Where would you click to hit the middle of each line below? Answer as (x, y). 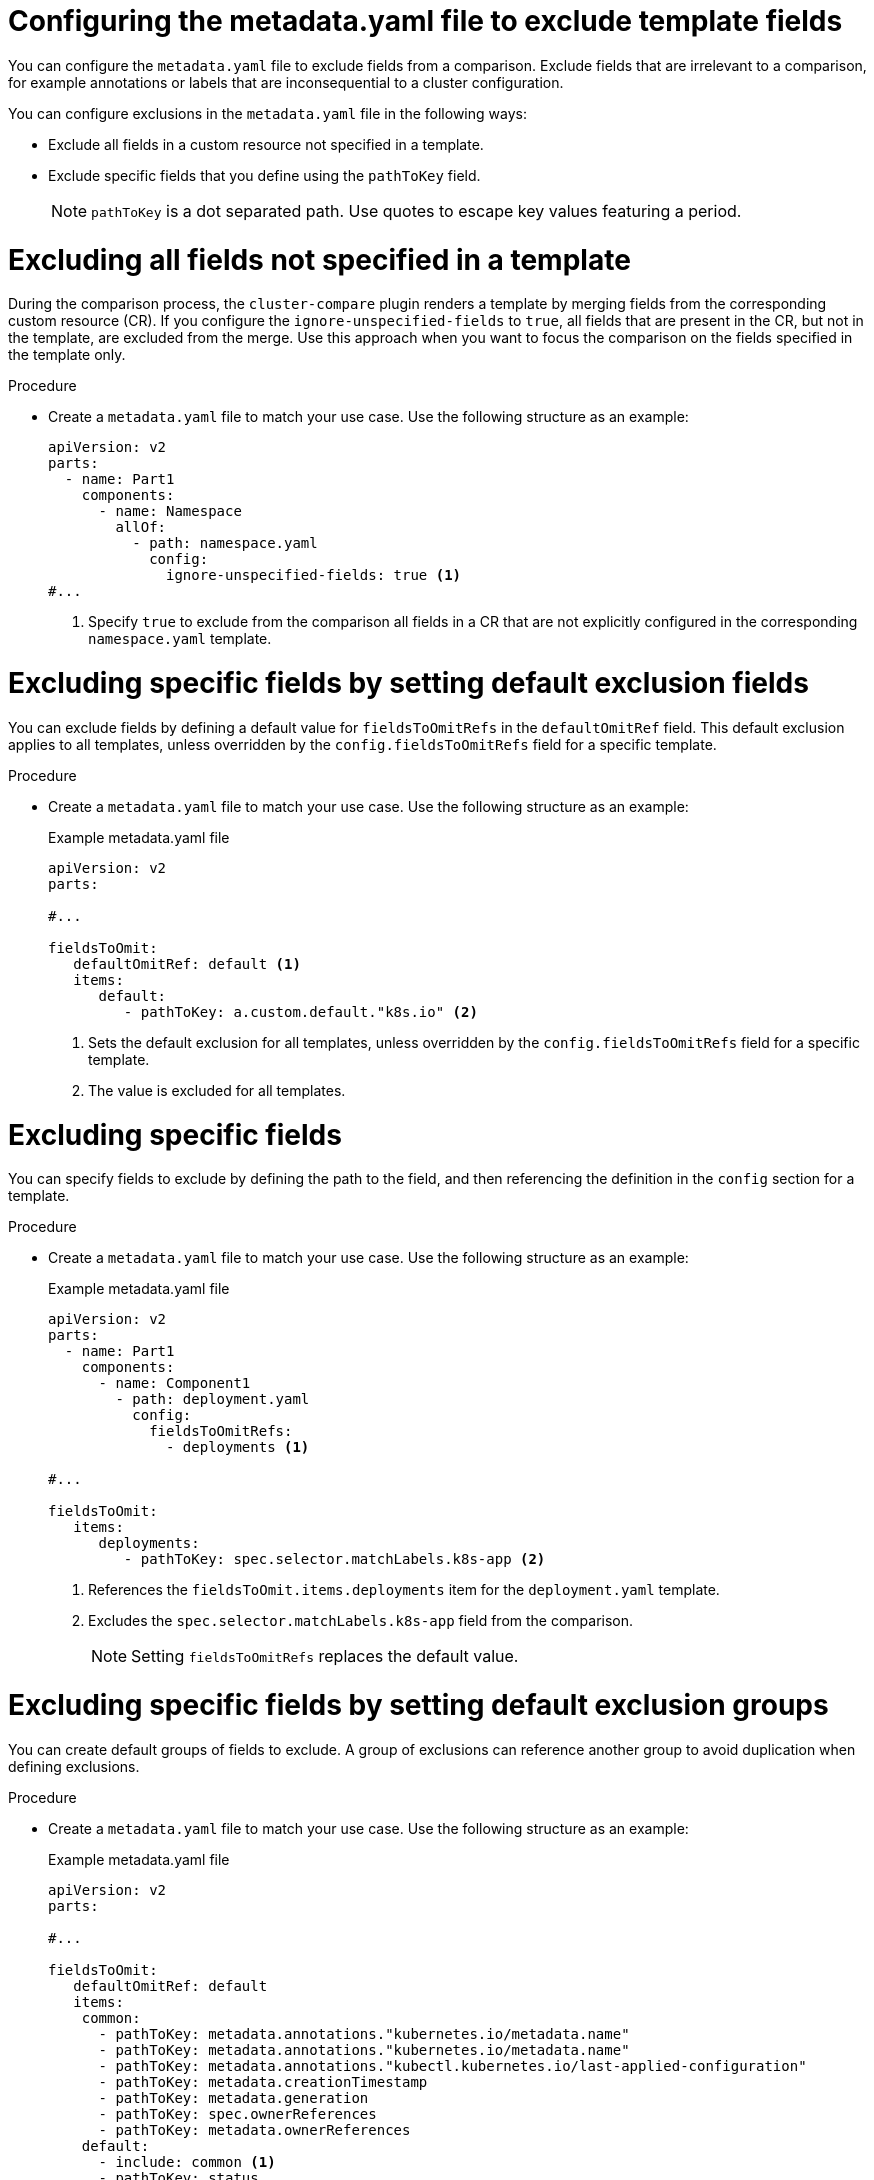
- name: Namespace (170, 511)
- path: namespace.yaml (225, 543)
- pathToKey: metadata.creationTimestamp (263, 2081)
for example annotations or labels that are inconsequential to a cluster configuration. (286, 82)
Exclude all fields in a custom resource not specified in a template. (266, 144)
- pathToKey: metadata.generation (233, 2097)
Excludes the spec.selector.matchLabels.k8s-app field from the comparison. (361, 1621)
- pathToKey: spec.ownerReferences (237, 2113)
